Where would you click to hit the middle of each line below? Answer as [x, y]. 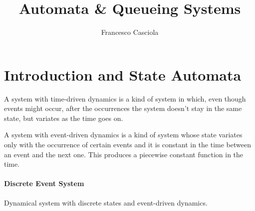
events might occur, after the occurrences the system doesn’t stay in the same [123, 108]
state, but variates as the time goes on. [64, 118]
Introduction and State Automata [123, 74]
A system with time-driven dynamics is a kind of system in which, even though [125, 98]
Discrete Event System [44, 183]
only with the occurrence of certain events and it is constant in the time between [127, 145]
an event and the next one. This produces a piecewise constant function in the [124, 154]
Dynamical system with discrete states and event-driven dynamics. [106, 202]
